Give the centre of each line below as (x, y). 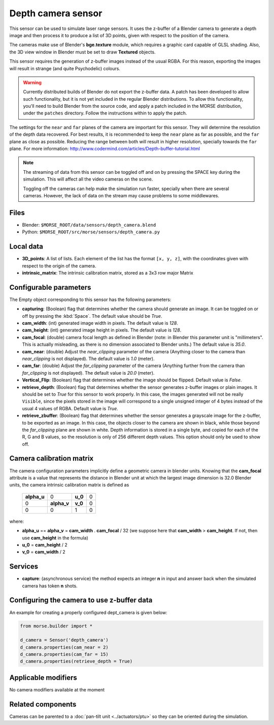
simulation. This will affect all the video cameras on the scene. (88, 179)
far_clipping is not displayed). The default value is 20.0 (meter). (88, 373)
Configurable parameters (50, 287)
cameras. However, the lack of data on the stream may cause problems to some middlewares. (121, 195)
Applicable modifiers (43, 677)
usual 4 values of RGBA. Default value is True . (70, 408)
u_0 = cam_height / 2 (45, 545)
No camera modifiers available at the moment (57, 689)
